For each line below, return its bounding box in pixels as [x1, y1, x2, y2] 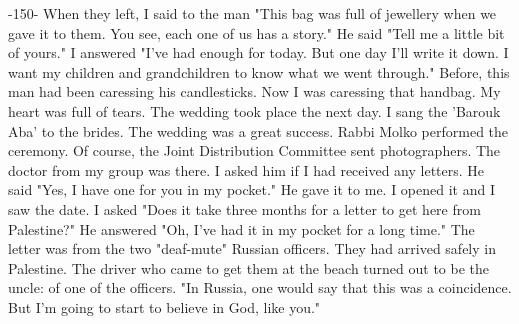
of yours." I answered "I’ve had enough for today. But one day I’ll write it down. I [8, 42, 509, 63]
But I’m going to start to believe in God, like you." [8, 296, 321, 317]
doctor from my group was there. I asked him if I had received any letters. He [8, 159, 485, 180]
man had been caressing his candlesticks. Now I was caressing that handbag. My [8, 81, 501, 102]
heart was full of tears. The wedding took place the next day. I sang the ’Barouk [8, 100, 501, 121]
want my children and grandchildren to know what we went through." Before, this [8, 61, 510, 82]
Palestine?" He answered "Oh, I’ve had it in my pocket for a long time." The [8, 218, 475, 239]
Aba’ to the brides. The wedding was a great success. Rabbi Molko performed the [8, 120, 509, 141]
